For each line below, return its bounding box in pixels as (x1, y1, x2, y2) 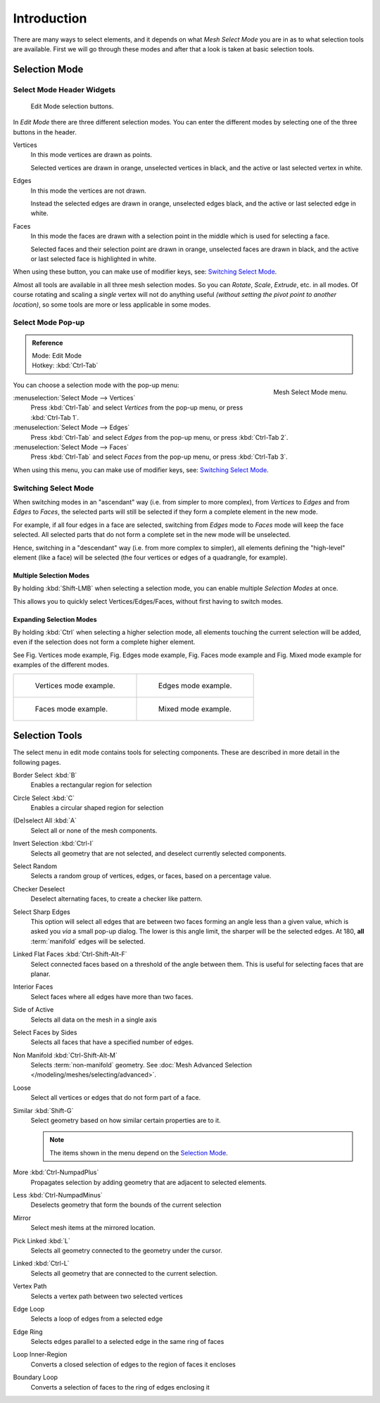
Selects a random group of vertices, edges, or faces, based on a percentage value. (30, 872, 272, 880)
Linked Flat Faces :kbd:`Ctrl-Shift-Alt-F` (13, 950, 127, 958)
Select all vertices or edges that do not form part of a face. (30, 1093, 201, 1102)
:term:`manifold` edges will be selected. (30, 937, 146, 946)
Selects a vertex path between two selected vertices (30, 1292, 183, 1300)
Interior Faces (13, 982, 53, 991)
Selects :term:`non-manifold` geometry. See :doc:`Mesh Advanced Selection (30, 1061, 253, 1069)
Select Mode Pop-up (13, 317, 85, 327)
